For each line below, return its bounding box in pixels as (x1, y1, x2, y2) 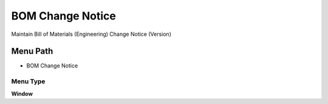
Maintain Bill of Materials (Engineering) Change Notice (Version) (11, 30, 171, 38)
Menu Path (11, 46, 53, 57)
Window (11, 90, 33, 97)
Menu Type (11, 77, 46, 86)
